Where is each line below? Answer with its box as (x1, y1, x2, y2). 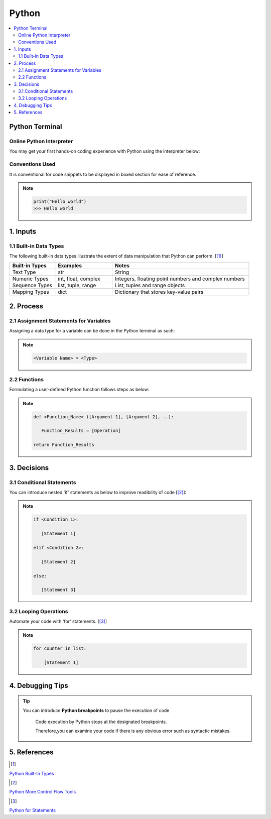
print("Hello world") (33, 198, 87, 204)
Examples (58, 262, 82, 269)
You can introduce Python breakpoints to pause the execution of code (23, 707, 170, 713)
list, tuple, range (58, 282, 96, 289)
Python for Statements (9, 807, 56, 813)
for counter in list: (33, 646, 87, 651)
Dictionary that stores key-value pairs (114, 289, 204, 296)
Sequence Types (12, 282, 53, 289)
